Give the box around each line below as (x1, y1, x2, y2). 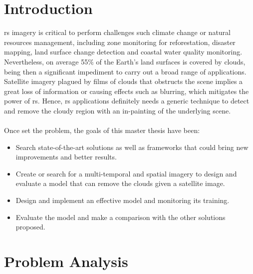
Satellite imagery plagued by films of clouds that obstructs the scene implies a (4, 76, 243, 86)
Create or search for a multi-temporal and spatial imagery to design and (15, 168, 237, 178)
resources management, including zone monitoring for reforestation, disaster (4, 36, 236, 47)
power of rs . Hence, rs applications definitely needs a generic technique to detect (4, 95, 250, 106)
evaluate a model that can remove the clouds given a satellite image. (15, 178, 225, 188)
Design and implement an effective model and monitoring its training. (15, 195, 230, 205)
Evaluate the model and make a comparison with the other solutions (15, 211, 226, 222)
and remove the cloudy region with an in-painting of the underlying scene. (4, 105, 231, 115)
